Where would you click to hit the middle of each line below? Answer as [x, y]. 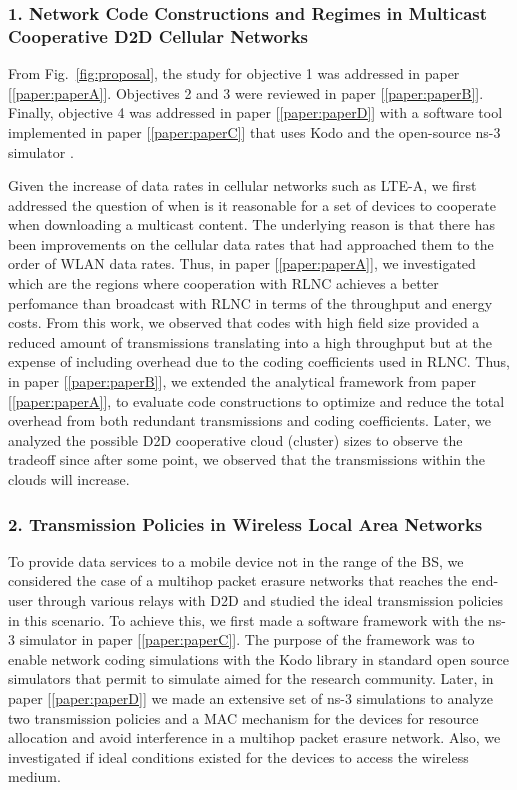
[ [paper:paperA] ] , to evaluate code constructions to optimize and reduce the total [256, 400]
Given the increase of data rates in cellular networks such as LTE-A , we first [242, 185]
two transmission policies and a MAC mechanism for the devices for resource [243, 717]
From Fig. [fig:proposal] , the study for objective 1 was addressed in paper [234, 73]
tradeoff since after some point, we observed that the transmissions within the [247, 459]
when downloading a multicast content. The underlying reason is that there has [251, 224]
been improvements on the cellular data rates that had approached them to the [251, 243]
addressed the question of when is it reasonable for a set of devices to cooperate [252, 204]
